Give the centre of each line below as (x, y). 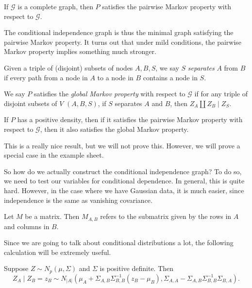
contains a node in (170, 77)
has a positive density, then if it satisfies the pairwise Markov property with (130, 119)
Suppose (16, 268)
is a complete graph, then (55, 6)
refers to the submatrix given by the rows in (166, 216)
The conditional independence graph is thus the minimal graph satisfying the (119, 32)
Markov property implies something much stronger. (80, 51)
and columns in (27, 226)
